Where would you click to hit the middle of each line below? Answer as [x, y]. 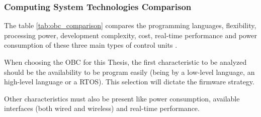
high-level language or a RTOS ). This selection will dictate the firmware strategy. [129, 82]
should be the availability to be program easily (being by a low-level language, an [129, 72]
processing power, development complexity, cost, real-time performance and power [130, 35]
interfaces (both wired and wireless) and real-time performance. [102, 108]
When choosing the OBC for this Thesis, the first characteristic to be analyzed [125, 62]
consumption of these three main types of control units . [91, 45]
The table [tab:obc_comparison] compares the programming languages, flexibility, [130, 25]
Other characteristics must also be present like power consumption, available [122, 98]
